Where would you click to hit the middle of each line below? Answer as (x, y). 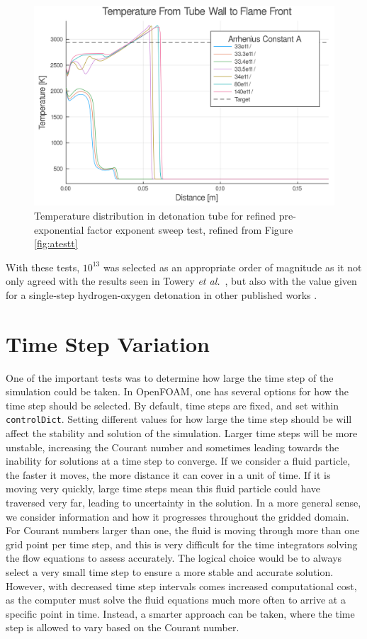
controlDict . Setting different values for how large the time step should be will (179, 419)
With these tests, (43, 267)
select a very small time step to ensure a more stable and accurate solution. (170, 572)
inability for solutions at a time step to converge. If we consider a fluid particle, (178, 461)
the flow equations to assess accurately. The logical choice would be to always (174, 558)
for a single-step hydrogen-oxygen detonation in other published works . (162, 294)
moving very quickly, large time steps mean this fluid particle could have (163, 488)
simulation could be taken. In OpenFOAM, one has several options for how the (177, 391)
